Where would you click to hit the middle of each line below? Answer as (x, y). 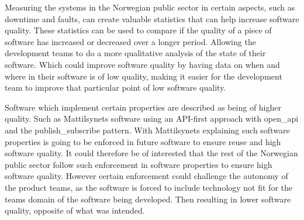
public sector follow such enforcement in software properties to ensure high (139, 164)
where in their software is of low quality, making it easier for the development (144, 76)
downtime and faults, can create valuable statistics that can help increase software (152, 18)
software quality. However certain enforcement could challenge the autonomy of (146, 176)
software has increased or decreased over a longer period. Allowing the (130, 41)
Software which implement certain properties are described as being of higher (143, 107)
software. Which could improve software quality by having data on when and (142, 64)
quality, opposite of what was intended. (75, 210)
